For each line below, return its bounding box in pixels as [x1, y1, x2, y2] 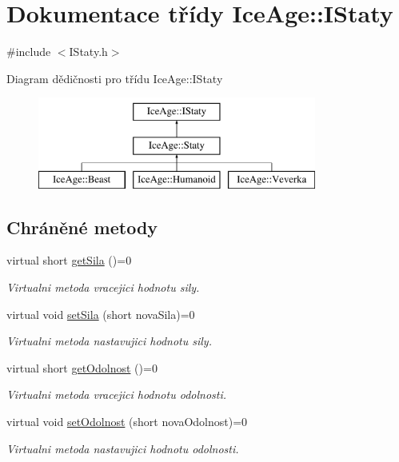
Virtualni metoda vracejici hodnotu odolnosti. [6, 386, 227, 403]
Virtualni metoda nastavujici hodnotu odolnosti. [6, 440, 239, 456]
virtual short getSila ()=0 [6, 252, 132, 269]
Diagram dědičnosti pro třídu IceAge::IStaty [6, 70, 223, 86]
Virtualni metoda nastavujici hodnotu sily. [6, 333, 212, 349]
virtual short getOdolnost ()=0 [6, 359, 158, 376]
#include [6, 43, 51, 60]
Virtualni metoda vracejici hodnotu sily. [6, 279, 200, 296]
